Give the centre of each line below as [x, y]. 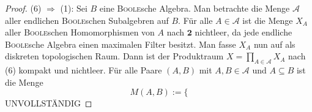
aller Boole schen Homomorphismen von [80, 32]
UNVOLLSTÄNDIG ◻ [49, 103]
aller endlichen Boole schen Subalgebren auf [87, 20]
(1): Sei [74, 8]
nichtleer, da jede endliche [243, 32]
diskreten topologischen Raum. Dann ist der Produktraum [114, 56]
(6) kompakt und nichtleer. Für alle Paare [84, 70]
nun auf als [274, 44]
